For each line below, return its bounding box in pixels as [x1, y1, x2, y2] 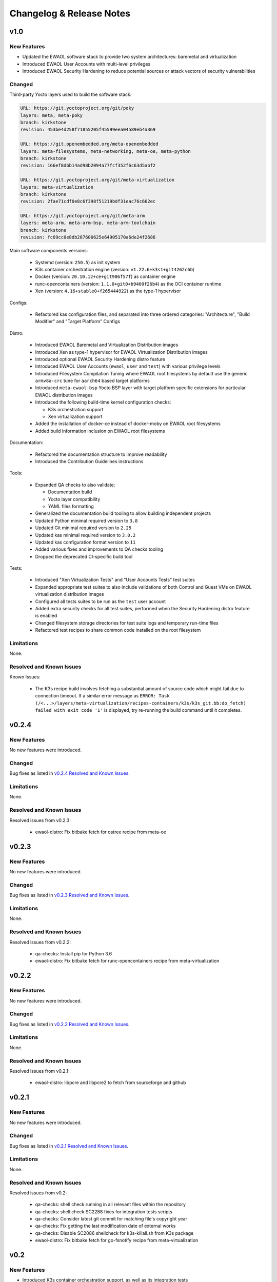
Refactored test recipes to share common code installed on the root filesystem [35, 627, 201, 633]
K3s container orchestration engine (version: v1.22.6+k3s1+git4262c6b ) [35, 267, 195, 273]
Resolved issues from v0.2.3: [9, 817, 71, 823]
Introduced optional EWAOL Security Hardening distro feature [35, 356, 166, 362]
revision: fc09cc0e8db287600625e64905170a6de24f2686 [20, 234, 156, 241]
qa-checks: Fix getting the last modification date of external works [35, 1223, 176, 1229]
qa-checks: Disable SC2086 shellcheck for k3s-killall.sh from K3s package [35, 1230, 194, 1236]
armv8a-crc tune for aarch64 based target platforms [35, 377, 150, 384]
